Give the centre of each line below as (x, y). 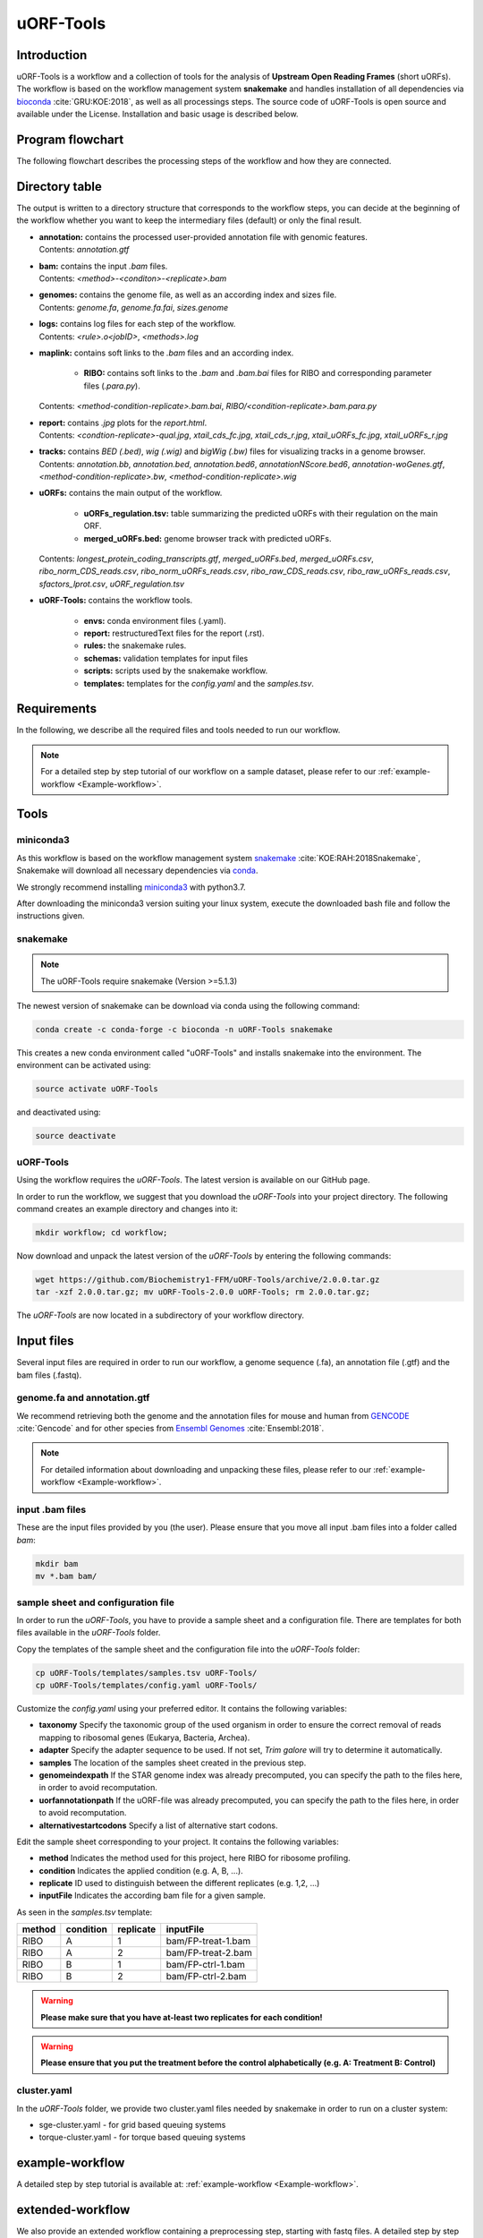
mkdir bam (57, 1563)
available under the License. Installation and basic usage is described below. (157, 114)
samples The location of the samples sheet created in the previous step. (173, 1763)
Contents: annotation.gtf (84, 250)
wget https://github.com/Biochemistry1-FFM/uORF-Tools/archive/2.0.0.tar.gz (208, 1279)
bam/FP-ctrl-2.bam (206, 1977)
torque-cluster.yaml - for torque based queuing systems (142, 2137)
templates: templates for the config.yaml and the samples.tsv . (199, 683)
